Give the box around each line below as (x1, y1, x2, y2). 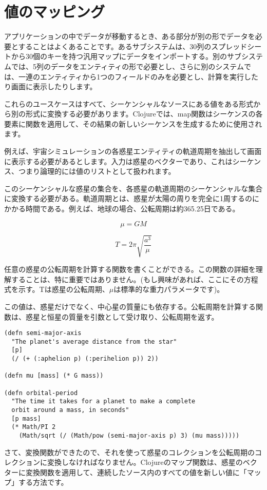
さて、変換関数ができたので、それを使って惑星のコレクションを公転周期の (4, 446, 255, 457)
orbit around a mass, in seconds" (11, 406, 129, 414)
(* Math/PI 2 (11, 423, 56, 431)
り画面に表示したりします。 (4, 81, 97, 92)
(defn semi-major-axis (4, 329, 82, 337)
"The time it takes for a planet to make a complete (11, 398, 196, 405)
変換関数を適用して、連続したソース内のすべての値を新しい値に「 (25, 466, 247, 477)
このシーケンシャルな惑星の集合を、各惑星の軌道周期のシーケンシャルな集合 (4, 183, 263, 193)
